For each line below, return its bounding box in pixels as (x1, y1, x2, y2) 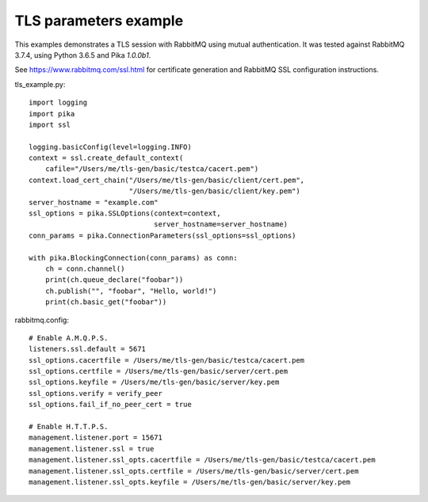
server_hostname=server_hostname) (153, 220, 289, 229)
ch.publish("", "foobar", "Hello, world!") (44, 286, 217, 295)
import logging (29, 98, 88, 107)
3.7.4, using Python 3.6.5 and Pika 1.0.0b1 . (14, 50, 151, 59)
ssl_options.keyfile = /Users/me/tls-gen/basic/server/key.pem (29, 378, 280, 387)
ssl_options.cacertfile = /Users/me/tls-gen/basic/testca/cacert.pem (29, 356, 305, 364)
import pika (29, 109, 75, 118)
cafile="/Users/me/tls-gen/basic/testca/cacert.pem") (44, 165, 259, 173)
